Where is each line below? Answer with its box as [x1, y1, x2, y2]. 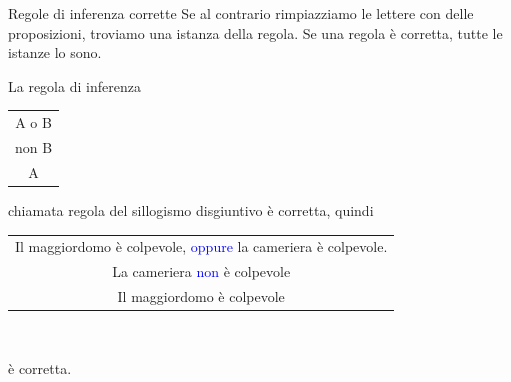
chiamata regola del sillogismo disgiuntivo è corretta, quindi [8, 199, 374, 220]
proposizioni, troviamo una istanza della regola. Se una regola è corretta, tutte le [8, 22, 503, 43]
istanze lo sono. [8, 42, 102, 63]
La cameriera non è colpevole [112, 261, 291, 282]
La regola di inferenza [8, 75, 141, 96]
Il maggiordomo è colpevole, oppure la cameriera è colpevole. [15, 236, 388, 257]
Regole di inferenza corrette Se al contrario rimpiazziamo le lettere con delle [8, 3, 474, 23]
